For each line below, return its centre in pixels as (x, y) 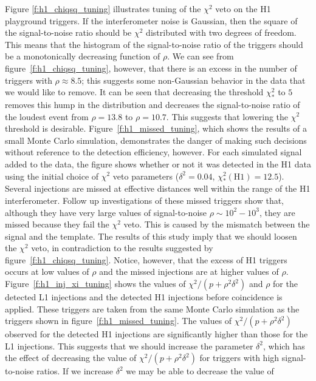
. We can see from (201, 56)
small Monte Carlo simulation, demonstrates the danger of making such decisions (156, 140)
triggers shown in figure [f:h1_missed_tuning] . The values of (118, 321)
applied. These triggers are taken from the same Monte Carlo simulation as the (152, 309)
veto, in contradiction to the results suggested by (122, 248)
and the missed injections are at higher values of (189, 271)
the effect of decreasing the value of (71, 358)
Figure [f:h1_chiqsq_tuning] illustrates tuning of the (103, 8)
